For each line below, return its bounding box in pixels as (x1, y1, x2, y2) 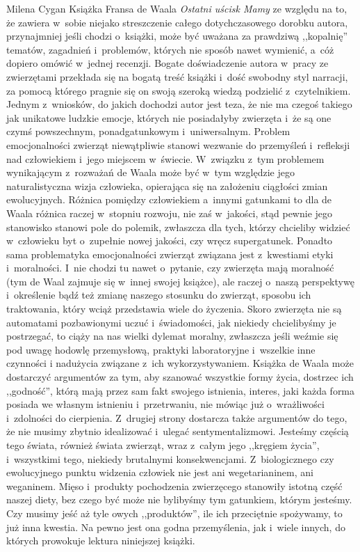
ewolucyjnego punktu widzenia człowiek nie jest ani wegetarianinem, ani (6, 465, 313, 480)
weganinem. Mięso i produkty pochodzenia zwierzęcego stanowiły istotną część (6, 478, 343, 493)
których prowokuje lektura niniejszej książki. (6, 533, 195, 548)
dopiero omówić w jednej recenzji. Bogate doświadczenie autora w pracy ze (6, 56, 329, 70)
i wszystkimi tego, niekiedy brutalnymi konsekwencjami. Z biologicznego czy (6, 451, 334, 466)
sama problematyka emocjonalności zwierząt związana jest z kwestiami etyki (6, 246, 334, 261)
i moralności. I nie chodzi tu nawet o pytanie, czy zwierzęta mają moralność (6, 260, 334, 275)
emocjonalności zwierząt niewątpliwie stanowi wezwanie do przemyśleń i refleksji (6, 137, 350, 152)
